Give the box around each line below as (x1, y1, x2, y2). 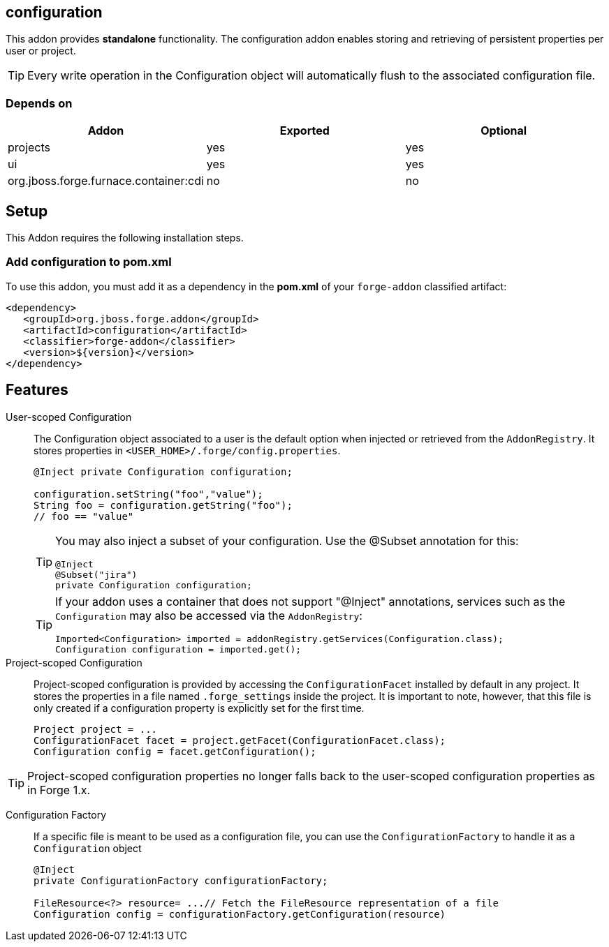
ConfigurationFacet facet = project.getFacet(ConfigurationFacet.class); (34, 734, 446, 746)
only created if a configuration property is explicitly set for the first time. (34, 701, 365, 714)
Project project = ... (34, 723, 158, 735)
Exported (279, 124, 330, 138)
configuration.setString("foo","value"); (34, 488, 263, 500)
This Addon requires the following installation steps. (6, 232, 244, 244)
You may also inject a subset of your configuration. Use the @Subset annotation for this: (55, 533, 519, 548)
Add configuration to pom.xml (6, 255, 172, 269)
